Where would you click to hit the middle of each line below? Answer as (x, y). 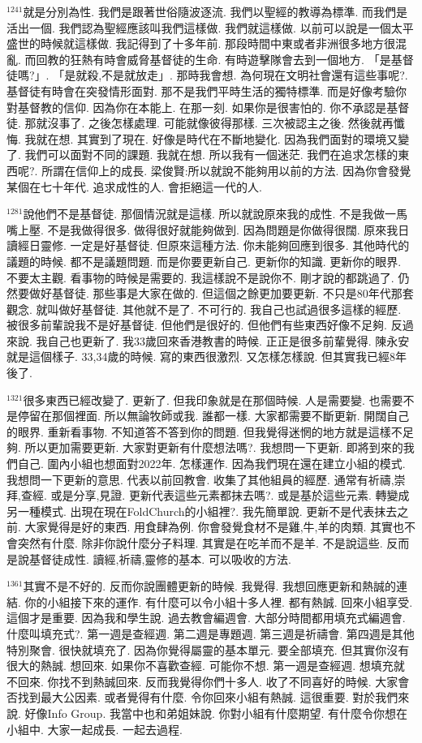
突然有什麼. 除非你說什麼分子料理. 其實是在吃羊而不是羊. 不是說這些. (200, 543)
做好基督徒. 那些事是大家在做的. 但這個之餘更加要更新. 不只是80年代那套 (221, 293)
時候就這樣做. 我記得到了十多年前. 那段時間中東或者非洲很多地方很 (218, 43)
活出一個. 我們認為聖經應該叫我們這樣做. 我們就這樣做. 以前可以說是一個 (199, 27)
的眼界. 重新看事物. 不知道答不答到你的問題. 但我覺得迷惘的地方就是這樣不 (205, 431)
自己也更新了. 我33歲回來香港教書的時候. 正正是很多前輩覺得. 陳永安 (228, 340)
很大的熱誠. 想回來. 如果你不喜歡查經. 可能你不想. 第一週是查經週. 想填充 (200, 666)
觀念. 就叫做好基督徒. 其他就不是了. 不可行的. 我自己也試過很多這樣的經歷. (204, 309)
